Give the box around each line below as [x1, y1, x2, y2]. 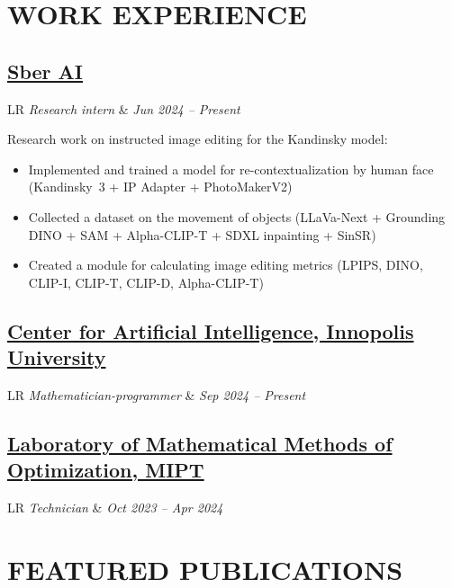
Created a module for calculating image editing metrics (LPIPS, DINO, [28, 255, 423, 274]
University [7, 343, 106, 371]
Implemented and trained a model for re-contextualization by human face [28, 159, 434, 178]
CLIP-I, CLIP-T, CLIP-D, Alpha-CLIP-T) [28, 272, 264, 291]
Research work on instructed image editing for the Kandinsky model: [7, 129, 388, 148]
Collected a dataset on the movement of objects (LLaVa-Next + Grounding [28, 207, 446, 226]
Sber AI [7, 57, 83, 85]
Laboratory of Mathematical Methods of [7, 429, 393, 457]
